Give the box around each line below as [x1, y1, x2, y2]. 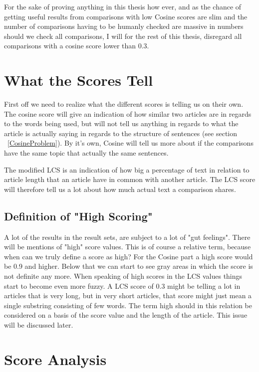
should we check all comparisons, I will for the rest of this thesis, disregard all [4, 30, 242, 41]
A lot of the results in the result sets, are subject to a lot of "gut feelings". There [4, 231, 251, 242]
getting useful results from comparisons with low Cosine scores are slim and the [4, 11, 248, 21]
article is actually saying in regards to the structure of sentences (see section [4, 128, 238, 138]
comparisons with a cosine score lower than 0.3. [4, 40, 149, 51]
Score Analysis [4, 349, 107, 369]
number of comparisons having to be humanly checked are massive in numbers [4, 21, 244, 31]
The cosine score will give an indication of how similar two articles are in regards [4, 108, 252, 119]
